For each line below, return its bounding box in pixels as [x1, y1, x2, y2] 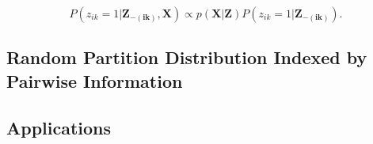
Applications [6, 115, 112, 139]
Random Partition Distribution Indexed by [6, 45, 367, 70]
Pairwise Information [6, 68, 183, 93]
